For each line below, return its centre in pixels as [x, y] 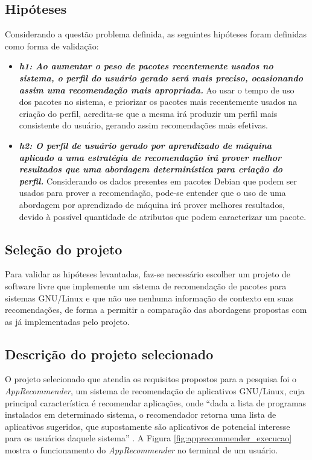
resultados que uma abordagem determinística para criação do [151, 169]
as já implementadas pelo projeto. [67, 321]
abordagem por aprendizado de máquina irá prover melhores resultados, [152, 204]
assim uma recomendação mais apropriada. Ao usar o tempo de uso [157, 90]
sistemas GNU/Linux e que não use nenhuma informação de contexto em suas [149, 298]
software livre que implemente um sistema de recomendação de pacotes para [146, 285]
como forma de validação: [52, 46]
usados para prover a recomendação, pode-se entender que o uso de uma [152, 193]
